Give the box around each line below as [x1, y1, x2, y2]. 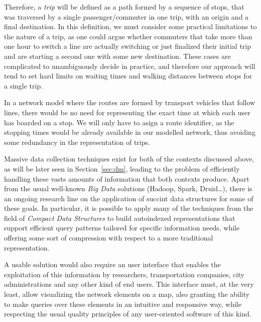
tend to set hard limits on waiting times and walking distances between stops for [4, 70, 252, 81]
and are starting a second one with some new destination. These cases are [4, 50, 231, 61]
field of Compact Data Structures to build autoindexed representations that [4, 212, 235, 223]
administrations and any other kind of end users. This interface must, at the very [4, 279, 254, 289]
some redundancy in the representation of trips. [4, 136, 150, 147]
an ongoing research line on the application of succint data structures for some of [4, 193, 253, 203]
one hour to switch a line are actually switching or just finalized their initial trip [4, 41, 251, 51]
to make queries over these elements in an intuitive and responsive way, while [4, 298, 241, 309]
